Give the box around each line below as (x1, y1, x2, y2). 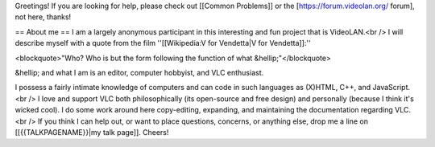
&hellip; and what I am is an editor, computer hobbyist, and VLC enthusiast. (14, 67, 264, 77)
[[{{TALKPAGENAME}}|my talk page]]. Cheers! (14, 127, 169, 137)
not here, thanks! (14, 12, 72, 22)
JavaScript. (371, 83, 411, 92)
